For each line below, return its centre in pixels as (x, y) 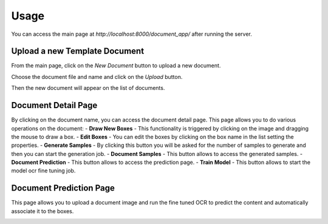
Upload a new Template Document (78, 51)
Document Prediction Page (63, 188)
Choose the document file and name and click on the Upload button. (97, 76)
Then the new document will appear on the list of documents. (88, 88)
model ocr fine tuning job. (43, 171)
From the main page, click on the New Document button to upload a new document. (116, 66)
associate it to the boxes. (43, 211)
